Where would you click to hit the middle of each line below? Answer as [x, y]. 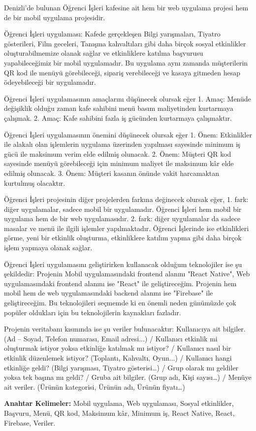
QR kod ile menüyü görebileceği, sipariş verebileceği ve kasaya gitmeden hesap [122, 72]
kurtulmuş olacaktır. [35, 182]
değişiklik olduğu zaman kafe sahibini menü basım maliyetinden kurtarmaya [119, 108]
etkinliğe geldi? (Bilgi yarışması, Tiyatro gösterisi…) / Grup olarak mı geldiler [121, 367]
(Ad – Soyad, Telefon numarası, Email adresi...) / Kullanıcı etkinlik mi [111, 338]
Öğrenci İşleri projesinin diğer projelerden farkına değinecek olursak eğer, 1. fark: [126, 199]
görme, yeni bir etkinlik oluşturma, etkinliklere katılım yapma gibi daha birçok [123, 238]
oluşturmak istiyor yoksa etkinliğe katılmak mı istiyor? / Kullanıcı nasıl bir [118, 348]
